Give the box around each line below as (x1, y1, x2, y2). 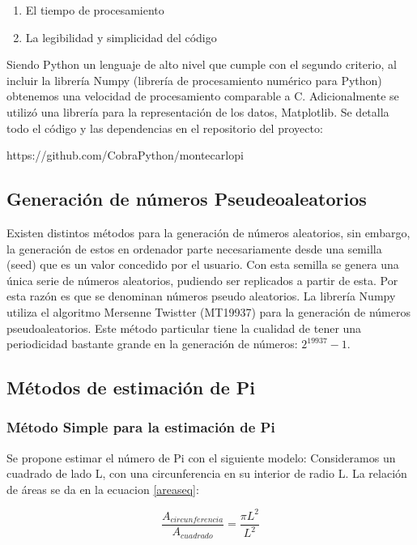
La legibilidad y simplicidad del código (25, 28, 217, 45)
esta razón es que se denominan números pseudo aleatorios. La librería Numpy (6, 287, 396, 304)
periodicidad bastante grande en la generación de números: (6, 335, 298, 352)
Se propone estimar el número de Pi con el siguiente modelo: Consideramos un (6, 449, 396, 466)
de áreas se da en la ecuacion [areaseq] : (6, 480, 199, 497)
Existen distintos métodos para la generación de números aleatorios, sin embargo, (6, 224, 411, 241)
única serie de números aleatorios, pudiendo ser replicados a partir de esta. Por (6, 271, 398, 288)
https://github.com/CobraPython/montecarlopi (6, 147, 244, 164)
